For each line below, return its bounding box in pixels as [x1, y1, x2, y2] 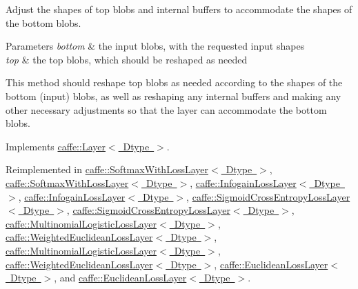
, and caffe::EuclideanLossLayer [54, 270, 187, 285]
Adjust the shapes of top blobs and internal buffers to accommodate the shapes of [6, 2, 352, 16]
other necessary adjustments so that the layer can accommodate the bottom [6, 102, 327, 117]
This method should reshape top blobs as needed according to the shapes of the [6, 75, 343, 90]
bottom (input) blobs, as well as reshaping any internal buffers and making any [6, 88, 341, 103]
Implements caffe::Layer [6, 139, 106, 153]
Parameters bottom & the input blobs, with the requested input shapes [6, 39, 305, 53]
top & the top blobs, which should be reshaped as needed [6, 52, 248, 66]
